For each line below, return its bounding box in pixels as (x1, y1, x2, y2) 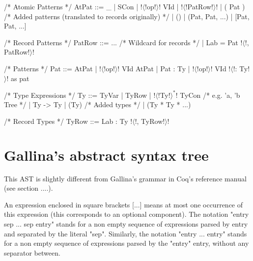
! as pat (6, 73, 29, 83)
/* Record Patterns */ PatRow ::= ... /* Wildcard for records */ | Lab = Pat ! (4, 37, 243, 47)
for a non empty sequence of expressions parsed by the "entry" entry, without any (4, 238, 249, 248)
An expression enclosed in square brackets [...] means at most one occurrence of (4, 199, 243, 209)
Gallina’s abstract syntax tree (4, 145, 209, 165)
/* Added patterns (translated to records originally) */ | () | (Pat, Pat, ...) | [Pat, (4, 11, 250, 21)
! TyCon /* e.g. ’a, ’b (175, 89, 240, 100)
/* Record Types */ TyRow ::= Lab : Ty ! (4, 116, 133, 126)
